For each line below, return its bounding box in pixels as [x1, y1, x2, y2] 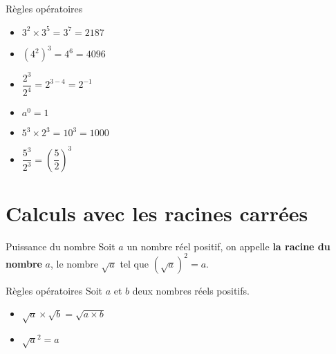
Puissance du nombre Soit [6, 239, 115, 253]
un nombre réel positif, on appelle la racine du [127, 239, 330, 253]
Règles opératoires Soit [6, 283, 103, 297]
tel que [120, 256, 149, 270]
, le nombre [50, 256, 98, 270]
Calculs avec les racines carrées [6, 198, 308, 227]
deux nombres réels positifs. [132, 283, 250, 297]
